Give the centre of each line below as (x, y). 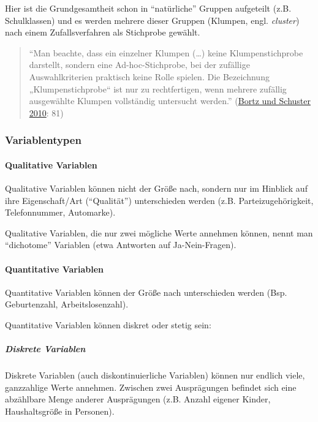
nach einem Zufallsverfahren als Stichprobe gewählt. (103, 32)
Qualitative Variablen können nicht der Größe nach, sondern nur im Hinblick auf (156, 188)
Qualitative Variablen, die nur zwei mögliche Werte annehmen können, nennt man (159, 232)
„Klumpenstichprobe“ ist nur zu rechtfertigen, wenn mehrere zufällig (158, 89)
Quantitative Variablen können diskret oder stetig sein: (108, 324)
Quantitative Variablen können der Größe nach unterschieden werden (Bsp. (146, 292)
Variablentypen (43, 140)
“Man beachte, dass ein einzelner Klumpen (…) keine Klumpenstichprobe (166, 52)
